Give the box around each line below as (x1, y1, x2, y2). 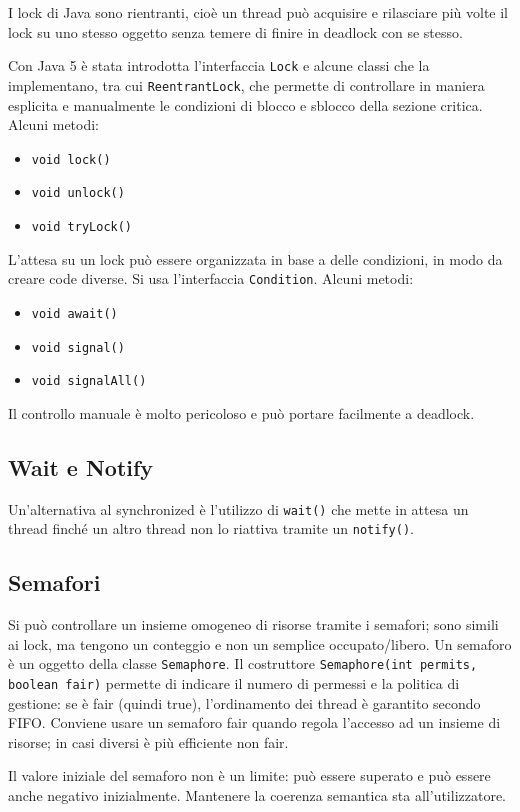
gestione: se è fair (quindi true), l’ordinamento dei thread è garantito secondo (8, 692, 481, 713)
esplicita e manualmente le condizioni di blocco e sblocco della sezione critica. (8, 94, 483, 115)
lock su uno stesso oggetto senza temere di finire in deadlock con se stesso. (8, 21, 463, 42)
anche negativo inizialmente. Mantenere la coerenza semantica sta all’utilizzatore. (8, 785, 507, 806)
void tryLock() (31, 220, 133, 234)
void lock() (31, 152, 111, 167)
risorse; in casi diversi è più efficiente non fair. (8, 731, 289, 752)
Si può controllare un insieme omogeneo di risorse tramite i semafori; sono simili (8, 614, 499, 635)
